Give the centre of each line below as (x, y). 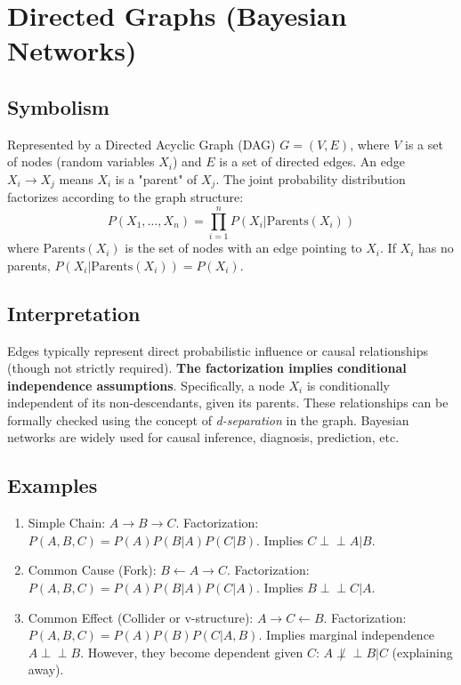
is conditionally (348, 385)
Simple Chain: (67, 523)
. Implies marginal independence (347, 635)
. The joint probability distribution (311, 178)
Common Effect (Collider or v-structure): (141, 617)
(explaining (422, 652)
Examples (53, 485)
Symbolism (58, 106)
